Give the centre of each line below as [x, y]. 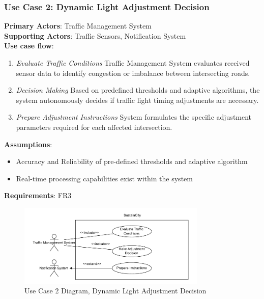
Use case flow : [29, 46]
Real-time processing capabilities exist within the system [104, 178]
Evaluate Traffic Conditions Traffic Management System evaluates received [133, 63]
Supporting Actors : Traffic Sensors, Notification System [95, 35]
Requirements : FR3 [38, 195]
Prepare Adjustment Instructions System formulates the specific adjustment [134, 117]
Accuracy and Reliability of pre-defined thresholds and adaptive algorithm [132, 161]
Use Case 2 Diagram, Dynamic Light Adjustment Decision [115, 291]
